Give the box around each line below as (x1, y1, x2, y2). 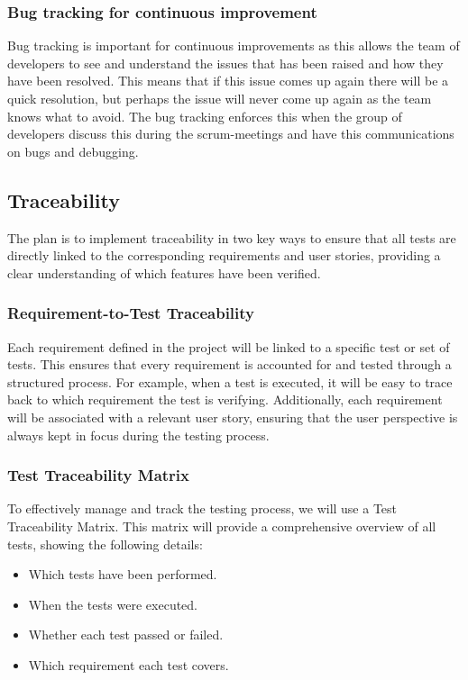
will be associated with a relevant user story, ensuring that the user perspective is (7, 407, 458, 426)
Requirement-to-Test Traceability (7, 302, 255, 324)
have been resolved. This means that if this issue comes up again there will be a (7, 71, 449, 90)
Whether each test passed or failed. (28, 625, 224, 644)
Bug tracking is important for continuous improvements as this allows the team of (7, 36, 460, 55)
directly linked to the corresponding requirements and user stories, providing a (7, 246, 441, 265)
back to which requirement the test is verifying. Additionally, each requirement (7, 390, 443, 409)
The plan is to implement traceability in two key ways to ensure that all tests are (7, 228, 456, 247)
